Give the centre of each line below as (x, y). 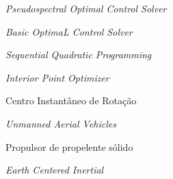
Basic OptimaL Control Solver (69, 31)
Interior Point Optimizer (57, 77)
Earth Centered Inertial (55, 170)
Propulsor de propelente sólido (69, 146)
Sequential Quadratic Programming (79, 55)
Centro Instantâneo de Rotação (71, 100)
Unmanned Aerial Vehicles (61, 123)
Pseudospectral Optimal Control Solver (86, 8)
